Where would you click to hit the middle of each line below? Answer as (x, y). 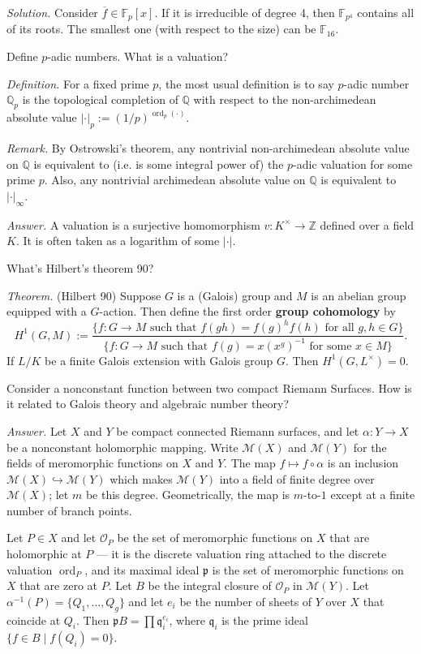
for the (370, 447)
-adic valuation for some (353, 163)
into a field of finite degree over (297, 478)
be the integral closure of (210, 585)
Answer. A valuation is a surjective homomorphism (133, 224)
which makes (141, 478)
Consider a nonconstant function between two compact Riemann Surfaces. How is (209, 387)
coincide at (34, 620)
